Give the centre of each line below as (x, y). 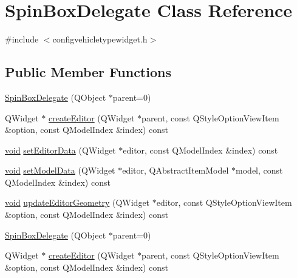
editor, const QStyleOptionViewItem (224, 202)
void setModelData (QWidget (60, 170)
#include (22, 39)
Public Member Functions (88, 72)
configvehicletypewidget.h (100, 39)
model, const (259, 170)
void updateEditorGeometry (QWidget (77, 202)
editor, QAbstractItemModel (176, 170)
